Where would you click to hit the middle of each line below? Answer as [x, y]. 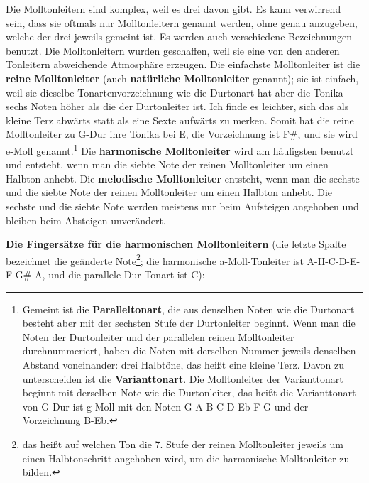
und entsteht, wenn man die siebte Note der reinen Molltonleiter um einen [167, 164]
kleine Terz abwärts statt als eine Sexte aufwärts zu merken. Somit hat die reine [180, 120]
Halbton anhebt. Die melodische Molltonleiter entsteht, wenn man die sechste [183, 178]
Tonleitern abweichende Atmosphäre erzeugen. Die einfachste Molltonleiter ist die [183, 64]
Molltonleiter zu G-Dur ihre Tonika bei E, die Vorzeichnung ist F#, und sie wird [182, 134]
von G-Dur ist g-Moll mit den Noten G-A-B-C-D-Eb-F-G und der [165, 406]
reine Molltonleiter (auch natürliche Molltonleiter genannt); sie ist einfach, [182, 78]
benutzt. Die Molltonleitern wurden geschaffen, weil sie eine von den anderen [173, 50]
